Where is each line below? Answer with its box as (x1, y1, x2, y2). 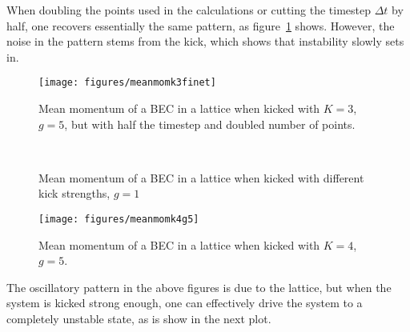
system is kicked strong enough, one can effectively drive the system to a (6, 294, 363, 311)
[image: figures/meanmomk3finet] (38, 77, 216, 89)
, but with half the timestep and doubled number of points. (64, 115, 356, 132)
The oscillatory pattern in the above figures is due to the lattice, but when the (6, 278, 392, 295)
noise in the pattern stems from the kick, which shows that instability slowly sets (6, 33, 404, 50)
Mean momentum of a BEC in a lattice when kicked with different (38, 169, 364, 186)
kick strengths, (38, 185, 111, 202)
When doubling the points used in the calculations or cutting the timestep (6, 2, 371, 18)
